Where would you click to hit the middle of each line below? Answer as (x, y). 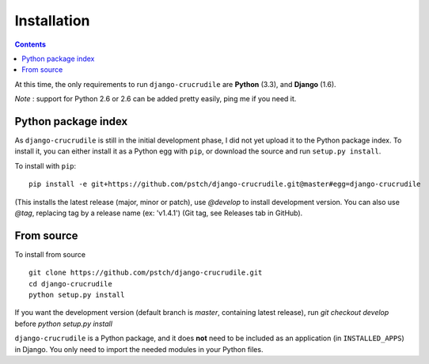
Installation (52, 21)
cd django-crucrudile (70, 284)
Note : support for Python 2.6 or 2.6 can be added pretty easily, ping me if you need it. (156, 99)
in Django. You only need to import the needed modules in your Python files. (139, 349)
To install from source (50, 254)
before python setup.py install (63, 324)
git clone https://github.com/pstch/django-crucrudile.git (146, 273)
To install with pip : (46, 165)
